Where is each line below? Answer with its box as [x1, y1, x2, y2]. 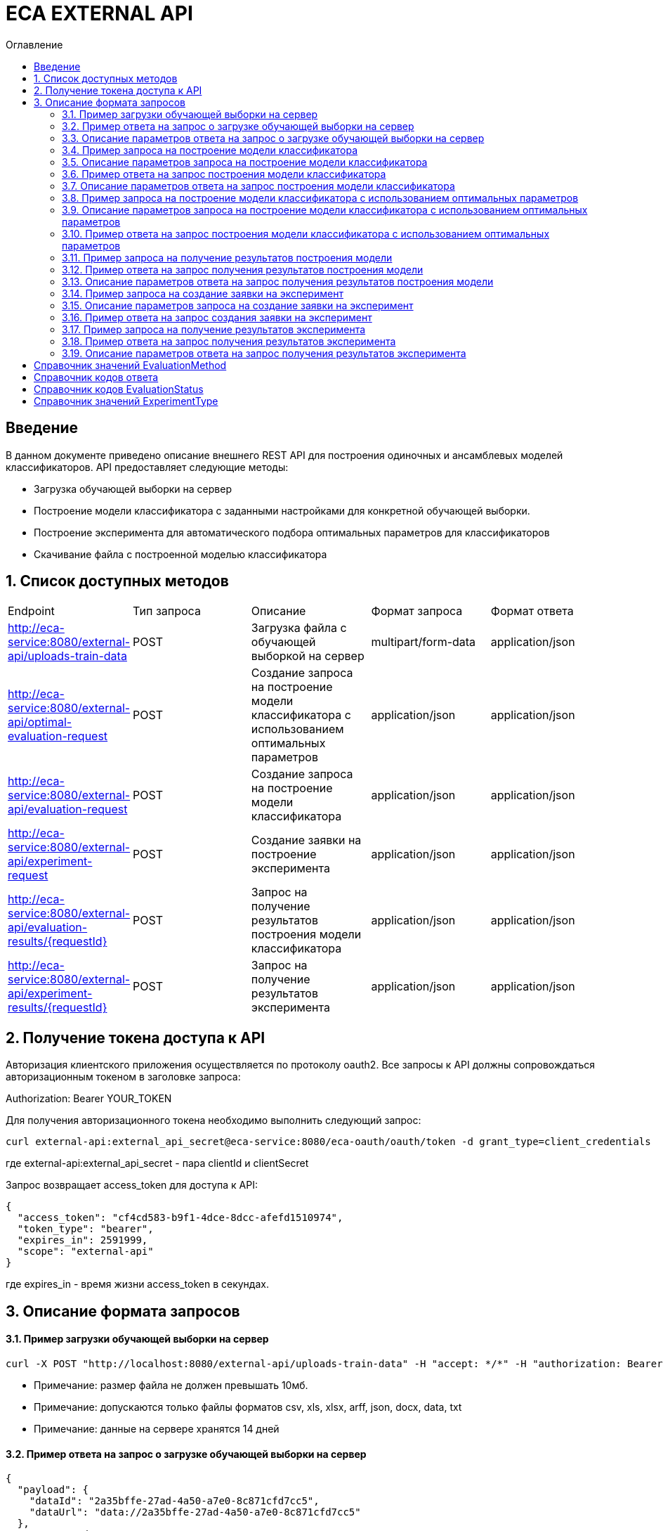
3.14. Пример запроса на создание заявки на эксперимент [62, 287, 343, 299]
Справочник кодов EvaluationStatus [34, 382, 204, 395]
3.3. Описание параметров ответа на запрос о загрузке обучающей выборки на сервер [62, 131, 485, 144]
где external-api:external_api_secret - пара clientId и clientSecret [6, 1157, 309, 1170]
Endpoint [8, 604, 55, 619]
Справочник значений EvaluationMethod [34, 358, 227, 371]
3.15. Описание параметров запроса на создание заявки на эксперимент [62, 299, 414, 311]
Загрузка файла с [251, 621, 347, 635]
